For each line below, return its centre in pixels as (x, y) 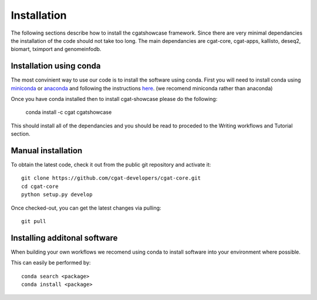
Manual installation (47, 151)
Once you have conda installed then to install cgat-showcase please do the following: (114, 99)
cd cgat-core (40, 186)
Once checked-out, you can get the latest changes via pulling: (86, 208)
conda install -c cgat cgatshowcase (69, 112)
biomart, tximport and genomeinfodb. (56, 49)
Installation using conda (56, 66)
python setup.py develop (57, 195)
